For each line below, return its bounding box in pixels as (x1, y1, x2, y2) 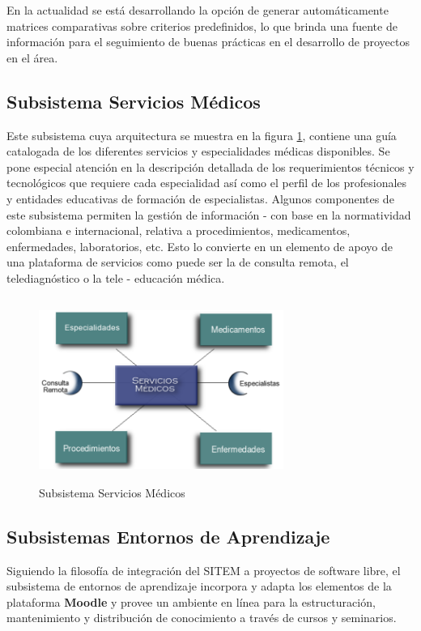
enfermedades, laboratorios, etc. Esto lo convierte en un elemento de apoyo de (6, 237, 393, 254)
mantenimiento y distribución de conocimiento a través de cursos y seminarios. (6, 609, 397, 626)
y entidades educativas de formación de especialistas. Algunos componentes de (6, 190, 394, 207)
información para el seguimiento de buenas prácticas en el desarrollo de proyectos (6, 33, 410, 50)
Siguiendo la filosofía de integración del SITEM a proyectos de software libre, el (6, 561, 401, 578)
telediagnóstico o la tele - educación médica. (6, 269, 225, 286)
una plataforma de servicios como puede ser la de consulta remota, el (6, 254, 349, 271)
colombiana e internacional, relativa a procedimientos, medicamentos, (6, 222, 351, 239)
